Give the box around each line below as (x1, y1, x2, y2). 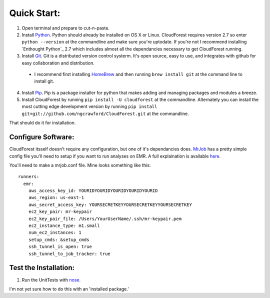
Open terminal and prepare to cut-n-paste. (21, 25, 110, 31)
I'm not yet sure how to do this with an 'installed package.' (9, 285, 129, 292)
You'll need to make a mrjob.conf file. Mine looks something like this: (9, 162, 151, 168)
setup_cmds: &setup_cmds (28, 236, 89, 242)
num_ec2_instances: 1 (28, 230, 82, 235)
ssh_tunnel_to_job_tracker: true (28, 250, 111, 256)
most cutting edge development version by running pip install (21, 103, 157, 109)
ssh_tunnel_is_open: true (28, 244, 92, 249)
